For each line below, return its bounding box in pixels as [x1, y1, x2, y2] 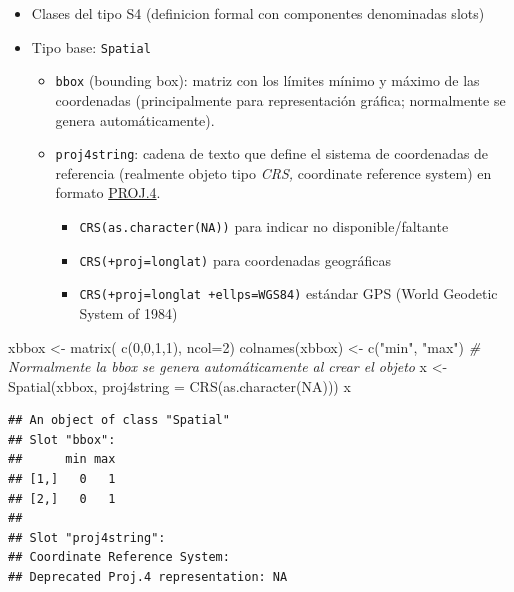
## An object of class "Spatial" [8, 413, 230, 428]
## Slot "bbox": [8, 432, 116, 447]
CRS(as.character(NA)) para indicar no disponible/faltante [79, 215, 449, 236]
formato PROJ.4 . [55, 182, 161, 203]
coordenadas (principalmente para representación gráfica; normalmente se [55, 89, 506, 110]
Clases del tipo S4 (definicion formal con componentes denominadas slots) [31, 3, 485, 23]
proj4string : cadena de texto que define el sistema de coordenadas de [55, 143, 489, 164]
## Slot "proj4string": [8, 530, 166, 545]
